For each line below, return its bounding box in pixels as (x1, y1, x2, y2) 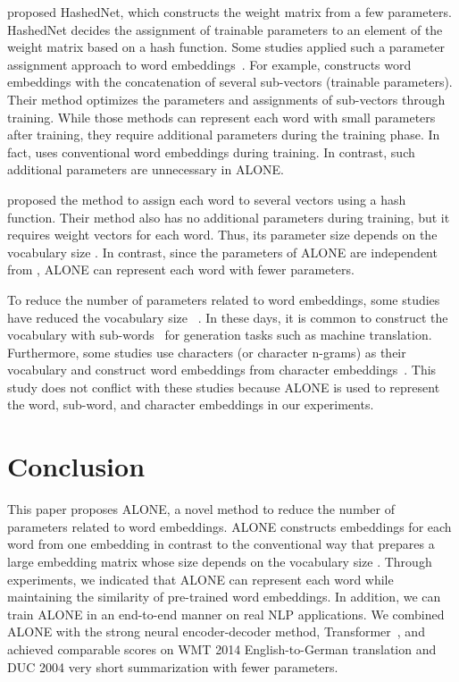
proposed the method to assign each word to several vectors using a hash (7, 189, 406, 208)
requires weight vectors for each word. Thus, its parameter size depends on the (7, 225, 438, 244)
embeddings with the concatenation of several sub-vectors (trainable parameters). (7, 72, 453, 91)
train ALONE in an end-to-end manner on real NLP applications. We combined (7, 604, 445, 623)
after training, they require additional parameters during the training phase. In (7, 125, 440, 144)
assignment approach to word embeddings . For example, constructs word (7, 55, 412, 73)
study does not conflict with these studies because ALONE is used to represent (7, 377, 440, 396)
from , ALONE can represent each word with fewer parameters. (7, 260, 355, 279)
